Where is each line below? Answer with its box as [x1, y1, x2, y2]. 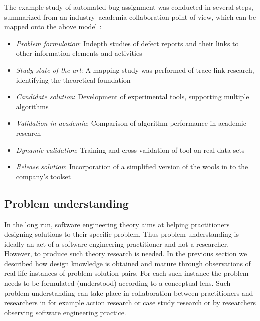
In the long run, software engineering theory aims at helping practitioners [4, 219, 230, 229]
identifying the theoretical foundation [16, 74, 131, 85]
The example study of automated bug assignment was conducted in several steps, [4, 2, 253, 12]
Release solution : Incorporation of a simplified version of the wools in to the [16, 161, 248, 172]
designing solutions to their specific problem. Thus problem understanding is [4, 229, 239, 239]
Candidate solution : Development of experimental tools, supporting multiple [16, 91, 249, 102]
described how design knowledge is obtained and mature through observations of [4, 258, 251, 268]
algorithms [16, 101, 49, 111]
